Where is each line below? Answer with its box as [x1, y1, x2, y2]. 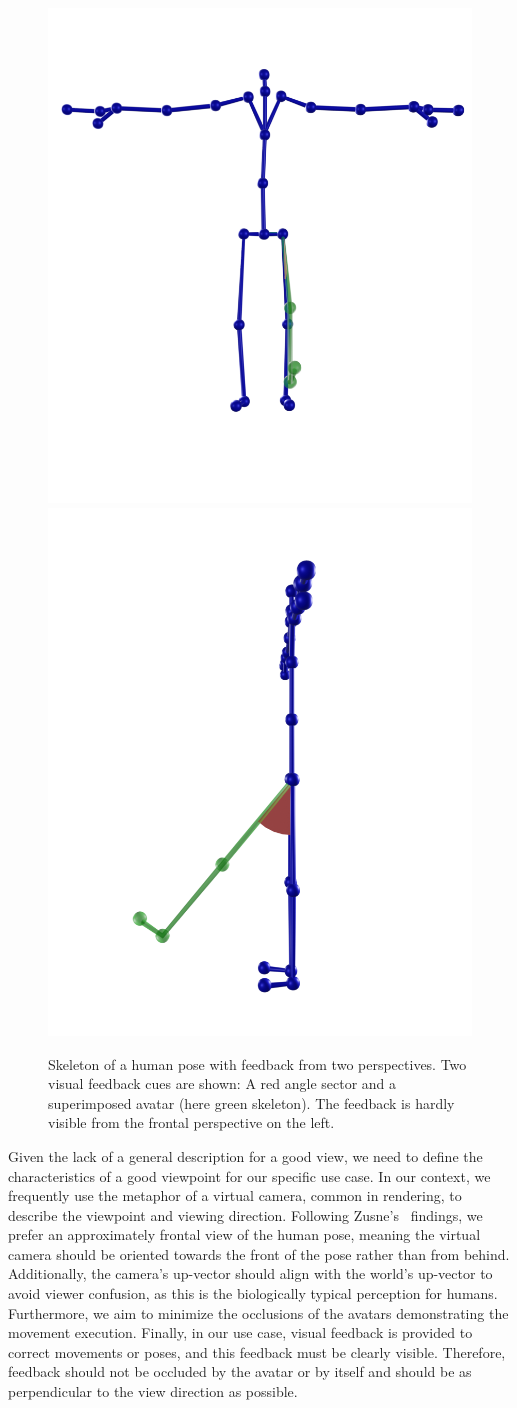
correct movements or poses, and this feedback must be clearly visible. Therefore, [8, 1341, 506, 1362]
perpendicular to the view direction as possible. [8, 1381, 298, 1402]
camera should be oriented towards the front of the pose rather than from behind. [8, 1243, 510, 1264]
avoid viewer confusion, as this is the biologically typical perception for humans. [8, 1283, 498, 1304]
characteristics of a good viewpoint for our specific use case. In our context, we [8, 1165, 491, 1186]
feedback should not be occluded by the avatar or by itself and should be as [8, 1361, 472, 1382]
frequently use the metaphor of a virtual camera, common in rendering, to [8, 1185, 462, 1206]
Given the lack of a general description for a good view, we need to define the [8, 1145, 483, 1166]
